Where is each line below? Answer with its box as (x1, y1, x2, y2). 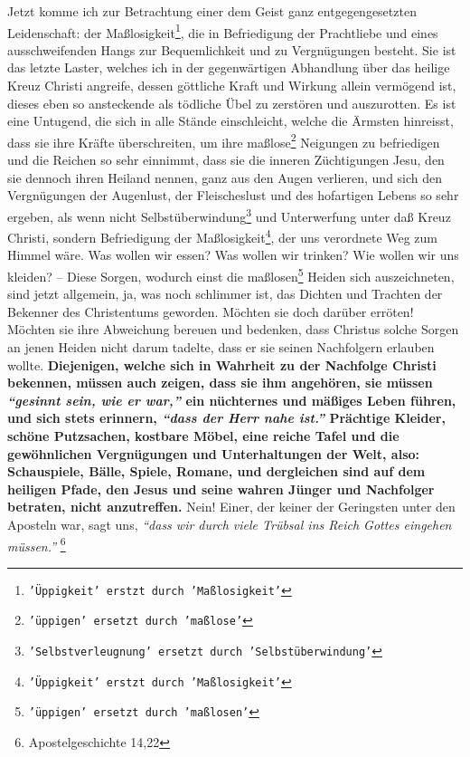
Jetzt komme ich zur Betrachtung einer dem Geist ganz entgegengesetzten (7, 2, 417, 20)
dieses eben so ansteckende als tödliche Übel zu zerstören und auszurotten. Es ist (7, 93, 456, 112)
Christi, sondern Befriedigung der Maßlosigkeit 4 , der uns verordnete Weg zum (7, 225, 438, 246)
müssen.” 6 (7, 533, 66, 555)
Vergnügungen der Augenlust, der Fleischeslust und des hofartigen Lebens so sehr (7, 186, 459, 205)
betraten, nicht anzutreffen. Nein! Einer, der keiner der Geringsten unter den (7, 497, 456, 516)
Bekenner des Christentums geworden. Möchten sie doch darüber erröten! (7, 302, 414, 321)
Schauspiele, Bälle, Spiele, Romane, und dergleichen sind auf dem (7, 462, 426, 481)
